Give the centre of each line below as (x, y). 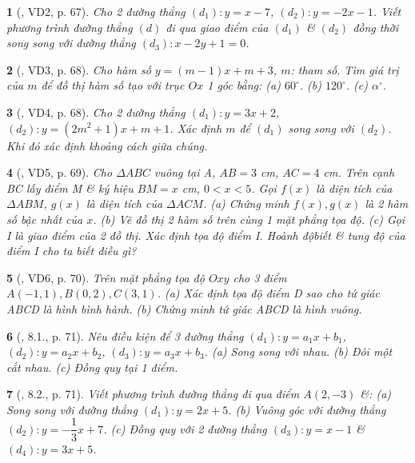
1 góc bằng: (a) (244, 85)
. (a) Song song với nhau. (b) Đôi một (298, 351)
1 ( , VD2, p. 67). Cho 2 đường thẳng (96, 11)
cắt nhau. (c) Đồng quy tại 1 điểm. (92, 367)
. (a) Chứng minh (246, 204)
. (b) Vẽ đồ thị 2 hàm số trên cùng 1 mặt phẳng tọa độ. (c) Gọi (249, 219)
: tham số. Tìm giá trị (345, 69)
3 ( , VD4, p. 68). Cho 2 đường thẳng (96, 112)
